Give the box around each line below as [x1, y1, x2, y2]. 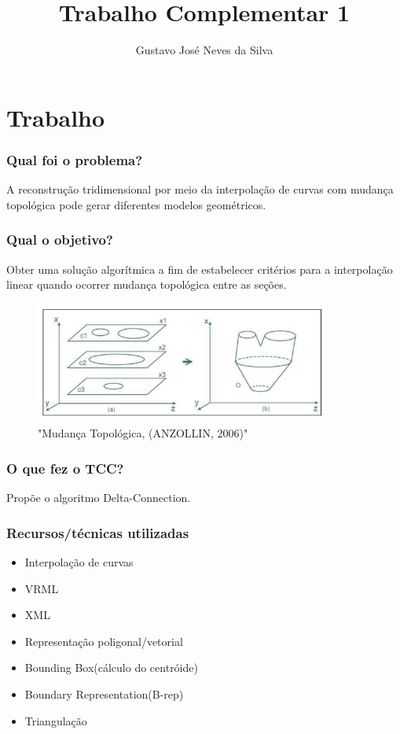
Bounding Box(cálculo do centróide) [24, 659, 198, 676]
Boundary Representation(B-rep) [24, 686, 184, 703]
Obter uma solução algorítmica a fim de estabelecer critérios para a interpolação [6, 260, 393, 277]
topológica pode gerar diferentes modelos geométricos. [6, 196, 266, 212]
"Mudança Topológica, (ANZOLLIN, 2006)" [38, 425, 248, 441]
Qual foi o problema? [6, 149, 143, 169]
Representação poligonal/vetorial [24, 633, 183, 649]
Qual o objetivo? [6, 230, 113, 249]
